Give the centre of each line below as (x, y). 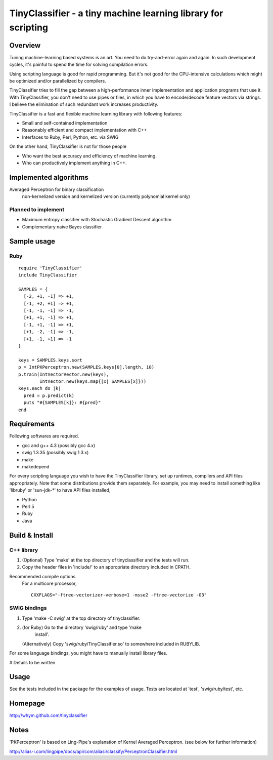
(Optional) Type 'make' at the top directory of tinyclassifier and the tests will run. (106, 560)
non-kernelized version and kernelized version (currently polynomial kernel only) (106, 196)
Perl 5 (28, 506)
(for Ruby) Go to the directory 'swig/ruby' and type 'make (82, 627)
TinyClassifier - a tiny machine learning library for (116, 13)
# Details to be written (32, 662)
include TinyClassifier (48, 275)
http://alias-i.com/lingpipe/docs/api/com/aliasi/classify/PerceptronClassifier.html (93, 751)
